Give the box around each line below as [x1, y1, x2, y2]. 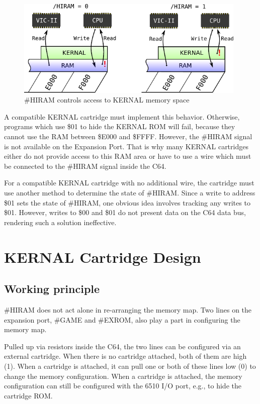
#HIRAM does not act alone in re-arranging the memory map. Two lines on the [4, 304, 252, 315]
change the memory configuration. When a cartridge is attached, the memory [4, 370, 242, 381]
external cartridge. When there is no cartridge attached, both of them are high [4, 351, 247, 361]
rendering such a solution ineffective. [4, 217, 117, 227]
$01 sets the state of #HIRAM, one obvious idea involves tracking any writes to [4, 197, 250, 208]
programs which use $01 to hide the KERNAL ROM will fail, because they [4, 121, 235, 132]
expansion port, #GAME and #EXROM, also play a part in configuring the [4, 314, 240, 325]
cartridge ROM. [4, 390, 53, 400]
